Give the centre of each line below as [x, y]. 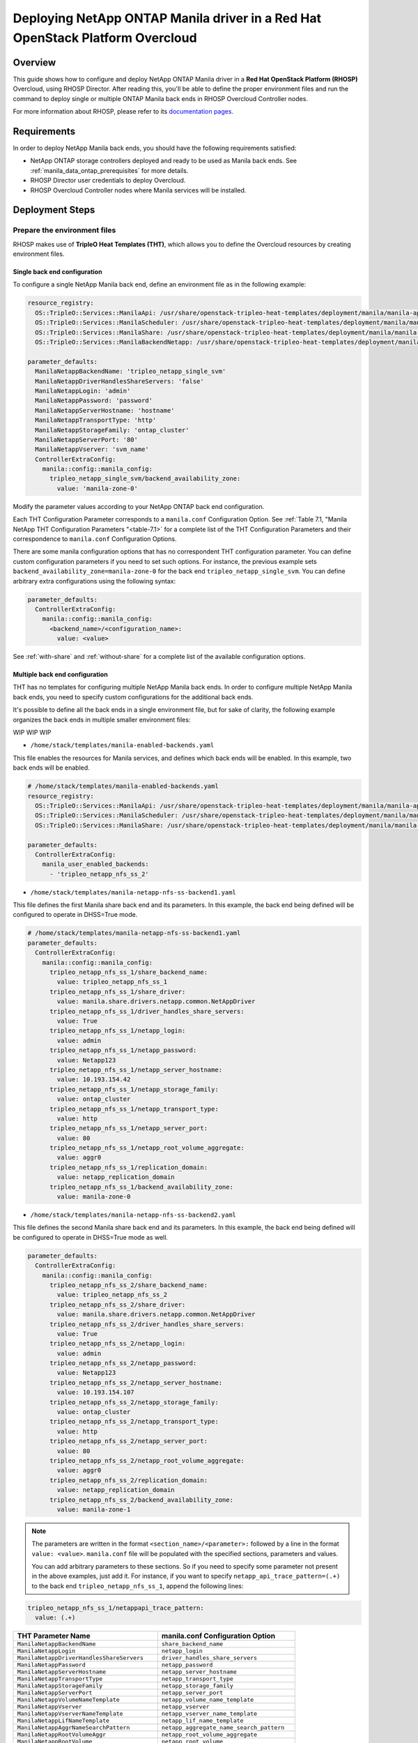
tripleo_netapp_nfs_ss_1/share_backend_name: [129, 972]
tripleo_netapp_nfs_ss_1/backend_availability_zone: [141, 1187]
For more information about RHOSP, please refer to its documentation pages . [123, 112]
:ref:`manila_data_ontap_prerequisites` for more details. [109, 170]
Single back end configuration [57, 272]
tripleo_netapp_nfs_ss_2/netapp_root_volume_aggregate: [147, 1460]
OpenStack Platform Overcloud [105, 38]
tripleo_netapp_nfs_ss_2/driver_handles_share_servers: [147, 1324]
